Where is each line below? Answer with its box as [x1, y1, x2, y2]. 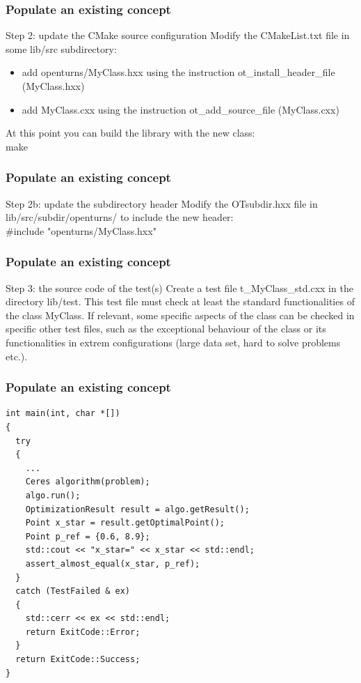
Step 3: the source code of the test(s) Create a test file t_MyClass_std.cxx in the [6, 280, 353, 295]
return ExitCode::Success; [15, 654, 141, 665]
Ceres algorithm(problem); [25, 477, 150, 487]
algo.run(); [25, 490, 81, 500]
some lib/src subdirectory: [6, 41, 117, 56]
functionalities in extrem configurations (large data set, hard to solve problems [6, 335, 341, 349]
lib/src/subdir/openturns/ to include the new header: [6, 210, 234, 224]
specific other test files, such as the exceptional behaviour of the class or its [6, 321, 326, 336]
